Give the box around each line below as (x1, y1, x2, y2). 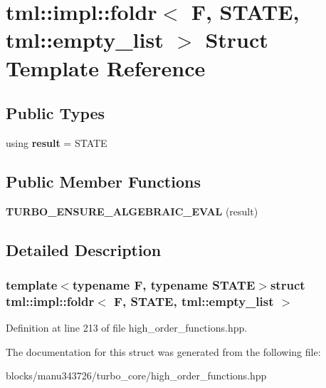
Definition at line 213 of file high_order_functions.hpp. (6, 320, 248, 335)
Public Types (6, 102, 105, 124)
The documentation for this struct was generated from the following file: (6, 344, 321, 359)
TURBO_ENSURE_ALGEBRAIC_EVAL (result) (6, 203, 258, 218)
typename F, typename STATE (72, 276, 256, 294)
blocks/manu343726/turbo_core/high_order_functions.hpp (6, 368, 267, 383)
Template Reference (6, 53, 206, 82)
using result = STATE (6, 135, 107, 150)
